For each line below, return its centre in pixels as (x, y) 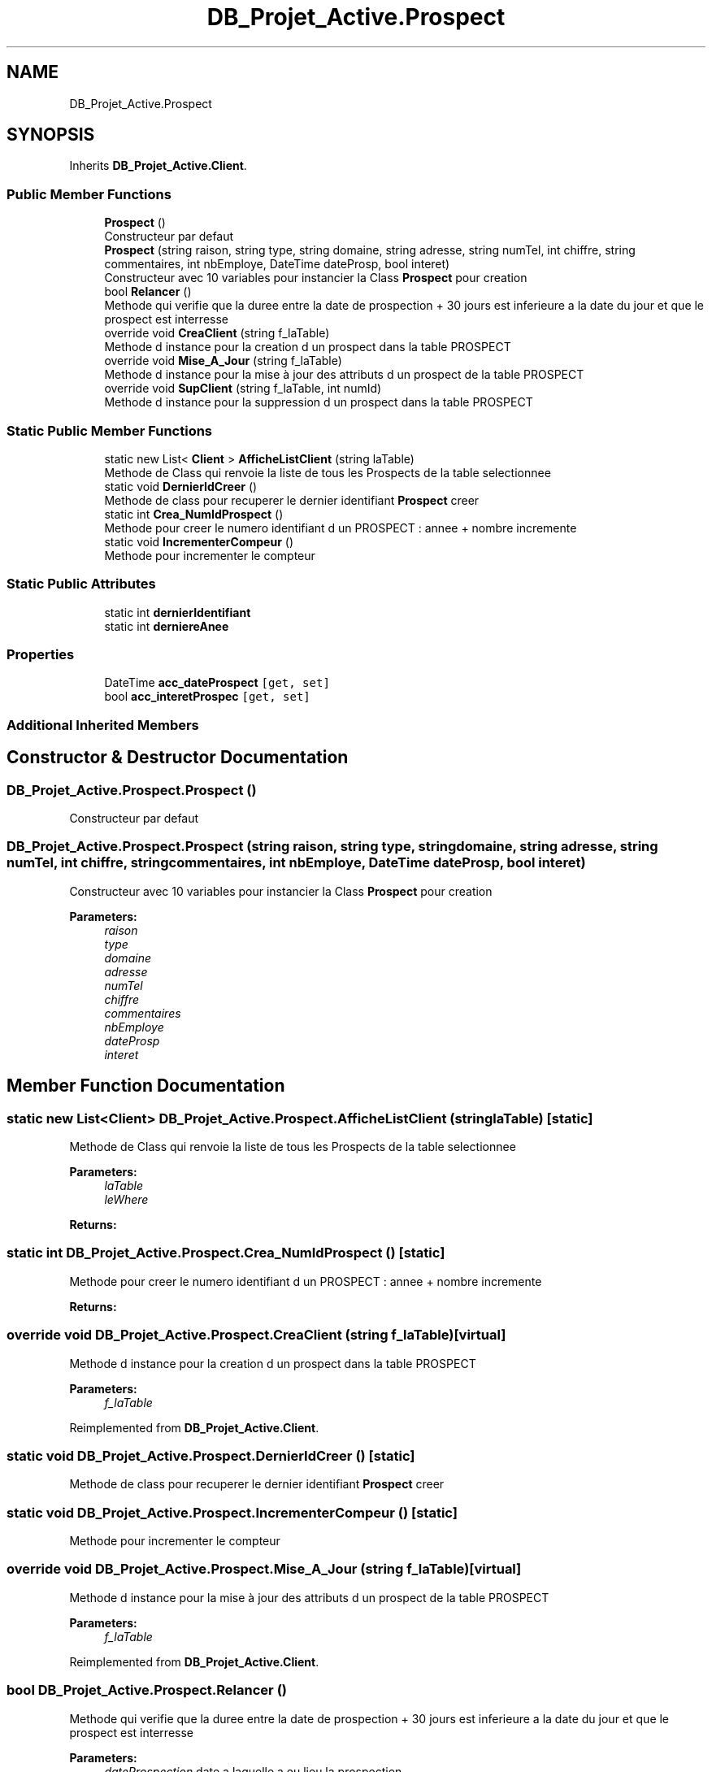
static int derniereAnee (167, 626)
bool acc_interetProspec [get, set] (207, 697)
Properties (41, 655)
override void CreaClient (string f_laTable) (217, 333)
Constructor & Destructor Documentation (178, 758)
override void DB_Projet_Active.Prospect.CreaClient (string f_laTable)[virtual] (256, 1335)
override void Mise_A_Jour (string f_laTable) (223, 361)
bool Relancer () (148, 292)
